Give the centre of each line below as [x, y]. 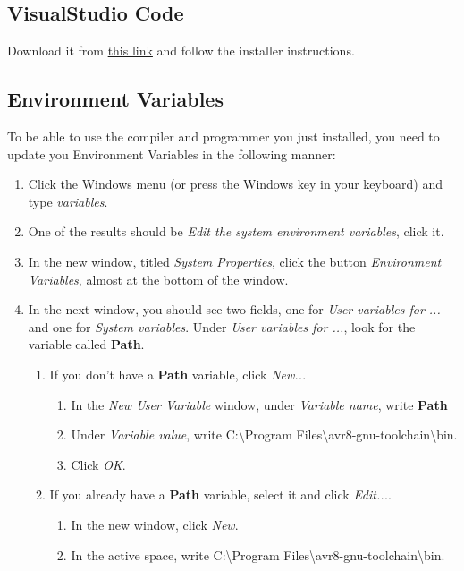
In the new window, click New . [155, 524]
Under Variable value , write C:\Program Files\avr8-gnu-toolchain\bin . [264, 435]
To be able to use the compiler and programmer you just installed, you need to [224, 136]
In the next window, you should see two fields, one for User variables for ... [234, 309]
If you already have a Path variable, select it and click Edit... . [220, 494]
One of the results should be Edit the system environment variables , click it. [236, 231]
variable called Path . [86, 344]
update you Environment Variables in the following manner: [172, 153]
